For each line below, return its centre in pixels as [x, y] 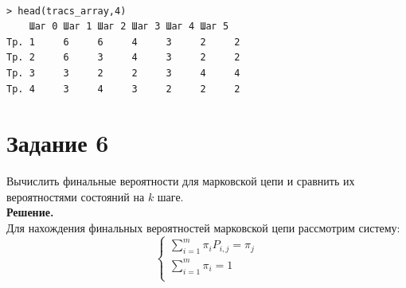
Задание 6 [58, 143]
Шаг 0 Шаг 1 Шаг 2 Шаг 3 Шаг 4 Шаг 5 [129, 27]
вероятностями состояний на [76, 196]
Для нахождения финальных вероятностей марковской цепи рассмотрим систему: [203, 228]
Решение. [30, 212]
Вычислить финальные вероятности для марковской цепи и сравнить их [181, 181]
